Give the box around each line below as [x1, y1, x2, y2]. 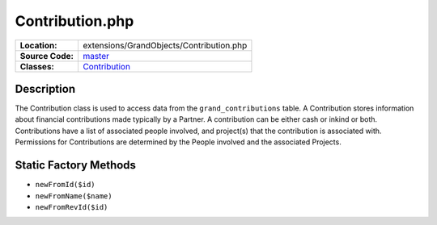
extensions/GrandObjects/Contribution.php [82, 40, 248, 51]
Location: [19, 40, 57, 51]
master [82, 50, 109, 61]
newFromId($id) [35, 180, 96, 190]
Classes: [19, 60, 54, 72]
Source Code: [19, 50, 74, 61]
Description [15, 81, 76, 96]
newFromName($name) [35, 191, 112, 201]
